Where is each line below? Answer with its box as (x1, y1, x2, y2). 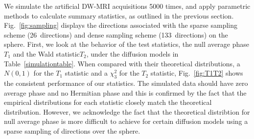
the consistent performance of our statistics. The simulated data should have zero (4, 78, 248, 88)
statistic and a (65, 68, 108, 78)
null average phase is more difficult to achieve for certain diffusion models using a (4, 116, 248, 126)
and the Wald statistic (13, 48, 80, 59)
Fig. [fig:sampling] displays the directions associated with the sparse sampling (4, 20, 237, 30)
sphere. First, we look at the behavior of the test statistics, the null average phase (4, 39, 249, 49)
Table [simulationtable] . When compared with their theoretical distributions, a (4, 58, 240, 68)
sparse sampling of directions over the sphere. (4, 125, 140, 136)
